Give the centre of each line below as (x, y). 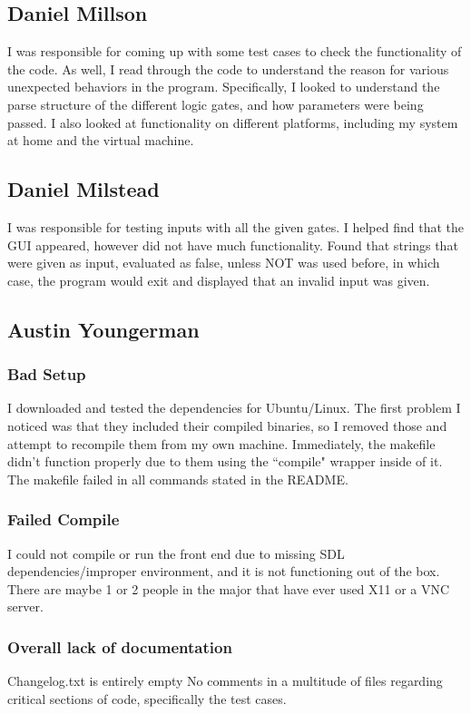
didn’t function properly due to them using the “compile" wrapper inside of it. (225, 461)
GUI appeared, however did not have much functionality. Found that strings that (233, 245)
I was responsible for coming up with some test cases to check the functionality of (235, 51)
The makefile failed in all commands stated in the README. (178, 479)
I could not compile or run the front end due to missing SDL (176, 553)
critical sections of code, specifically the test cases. (147, 698)
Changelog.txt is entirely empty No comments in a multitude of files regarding (225, 681)
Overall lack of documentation (120, 646)
